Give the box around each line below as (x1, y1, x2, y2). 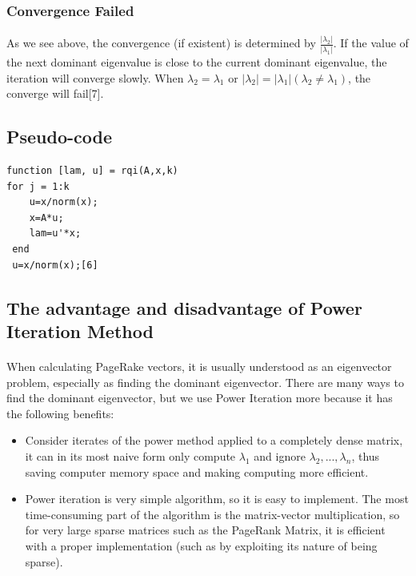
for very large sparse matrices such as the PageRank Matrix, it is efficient (25, 522, 386, 538)
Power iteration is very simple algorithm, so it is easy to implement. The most (25, 490, 409, 507)
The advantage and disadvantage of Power (6, 295, 362, 320)
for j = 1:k (6, 180, 70, 192)
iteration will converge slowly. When (6, 69, 184, 86)
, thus (351, 447, 380, 464)
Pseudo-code (6, 124, 113, 149)
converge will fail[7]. (6, 85, 104, 102)
